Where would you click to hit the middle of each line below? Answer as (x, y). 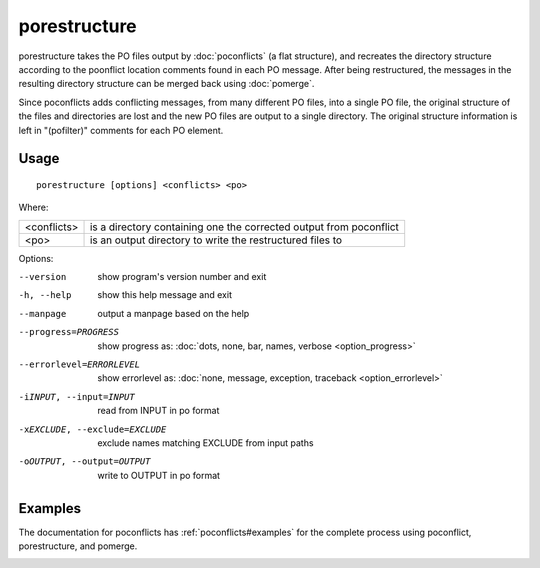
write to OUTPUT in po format (158, 475)
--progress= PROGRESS (69, 332)
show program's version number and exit (182, 277)
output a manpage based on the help (173, 313)
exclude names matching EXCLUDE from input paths (205, 442)
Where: (33, 207)
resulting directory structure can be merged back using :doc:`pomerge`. (166, 84)
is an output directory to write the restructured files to (216, 240)
